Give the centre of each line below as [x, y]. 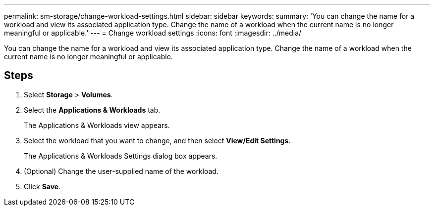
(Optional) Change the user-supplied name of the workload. [121, 171]
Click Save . [42, 186]
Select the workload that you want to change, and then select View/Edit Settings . [157, 140]
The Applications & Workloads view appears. [97, 125]
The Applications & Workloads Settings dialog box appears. [121, 156]
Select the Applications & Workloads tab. [92, 110]
